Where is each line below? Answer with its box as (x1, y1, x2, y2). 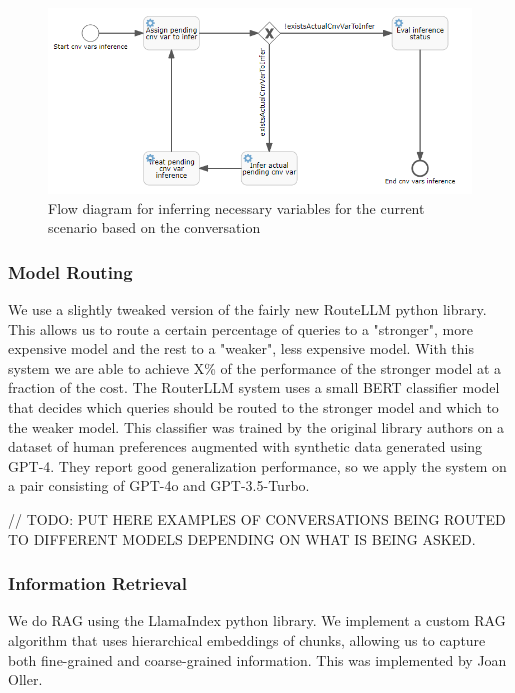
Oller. (8, 669, 43, 690)
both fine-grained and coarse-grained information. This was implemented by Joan (8, 649, 507, 670)
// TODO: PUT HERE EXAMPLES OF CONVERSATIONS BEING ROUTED (8, 508, 506, 529)
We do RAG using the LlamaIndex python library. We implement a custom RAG (8, 610, 506, 631)
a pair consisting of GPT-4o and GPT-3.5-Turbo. (8, 475, 310, 496)
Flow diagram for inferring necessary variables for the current (48, 197, 425, 218)
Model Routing (8, 259, 133, 284)
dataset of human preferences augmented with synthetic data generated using (8, 436, 483, 457)
